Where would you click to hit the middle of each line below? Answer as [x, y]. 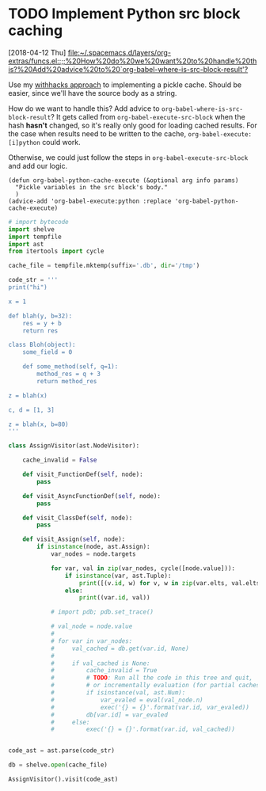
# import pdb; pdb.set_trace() [102, 612]
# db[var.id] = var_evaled [109, 715]
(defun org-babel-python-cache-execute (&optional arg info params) [123, 180]
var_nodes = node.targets [93, 554]
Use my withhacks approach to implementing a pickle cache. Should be [125, 85]
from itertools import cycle [56, 251]
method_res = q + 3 [69, 374]
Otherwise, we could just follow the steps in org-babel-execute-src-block [128, 157]
